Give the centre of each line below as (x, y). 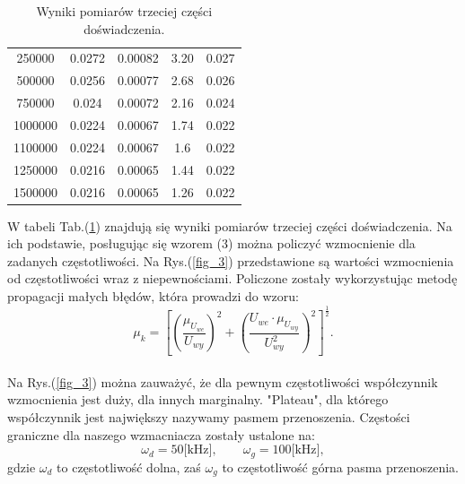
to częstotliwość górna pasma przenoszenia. (340, 467)
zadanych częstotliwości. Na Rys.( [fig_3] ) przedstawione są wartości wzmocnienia (231, 260)
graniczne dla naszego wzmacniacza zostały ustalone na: (161, 434)
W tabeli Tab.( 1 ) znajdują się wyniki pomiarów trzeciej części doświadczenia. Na (230, 225)
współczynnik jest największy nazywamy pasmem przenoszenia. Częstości (209, 417)
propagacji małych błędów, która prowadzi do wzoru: (153, 295)
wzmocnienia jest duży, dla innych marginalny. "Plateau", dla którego (198, 399)
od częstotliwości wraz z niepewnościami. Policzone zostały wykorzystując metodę (232, 278)
